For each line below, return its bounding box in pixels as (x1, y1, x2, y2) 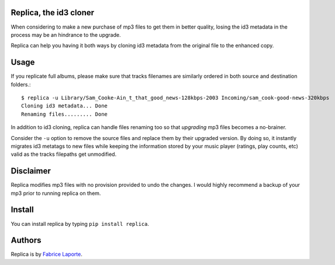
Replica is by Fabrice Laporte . (11, 251, 83, 258)
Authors (11, 235, 42, 245)
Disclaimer (11, 166, 51, 176)
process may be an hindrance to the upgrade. (11, 31, 121, 38)
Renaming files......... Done (21, 111, 108, 117)
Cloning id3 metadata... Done (21, 103, 108, 109)
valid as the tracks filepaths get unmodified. (11, 151, 117, 158)
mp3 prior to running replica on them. (11, 190, 101, 197)
